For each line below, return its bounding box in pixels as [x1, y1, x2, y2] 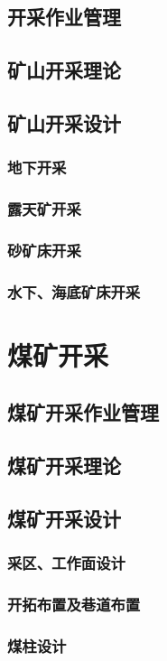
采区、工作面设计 [7, 552, 125, 574]
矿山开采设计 [7, 108, 121, 136]
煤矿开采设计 [7, 505, 121, 533]
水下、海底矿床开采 [7, 280, 141, 303]
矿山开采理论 [7, 56, 121, 84]
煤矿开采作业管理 [7, 398, 159, 426]
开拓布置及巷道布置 [7, 593, 141, 616]
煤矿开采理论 [7, 452, 121, 479]
